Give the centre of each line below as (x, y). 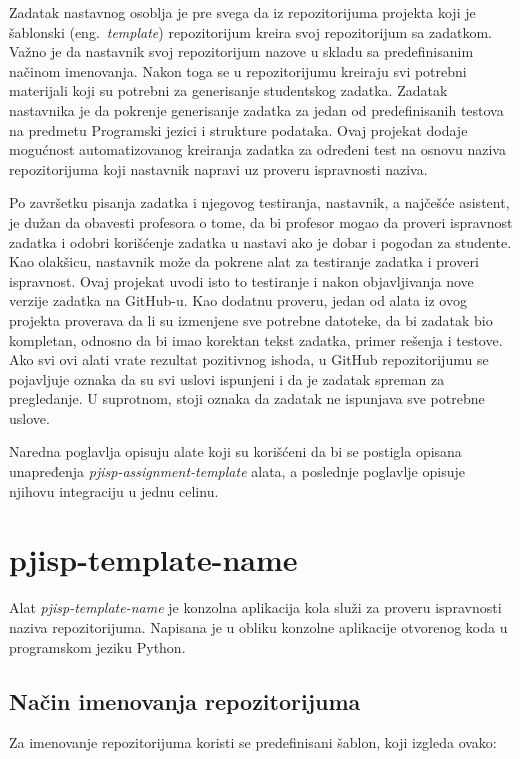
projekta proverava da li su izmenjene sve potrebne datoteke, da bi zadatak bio (251, 319)
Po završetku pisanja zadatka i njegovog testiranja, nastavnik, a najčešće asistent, (259, 202)
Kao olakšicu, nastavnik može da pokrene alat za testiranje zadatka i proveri (244, 261)
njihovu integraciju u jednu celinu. (114, 490)
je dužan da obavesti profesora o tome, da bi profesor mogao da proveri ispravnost (261, 221)
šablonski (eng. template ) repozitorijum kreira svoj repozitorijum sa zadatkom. (251, 31)
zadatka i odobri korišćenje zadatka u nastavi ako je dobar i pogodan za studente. (260, 241)
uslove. (29, 417)
